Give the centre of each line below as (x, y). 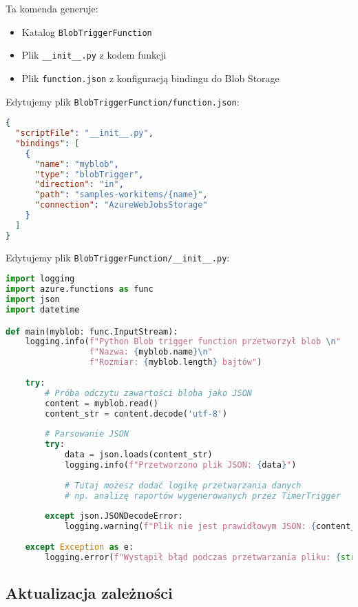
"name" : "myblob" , (77, 164)
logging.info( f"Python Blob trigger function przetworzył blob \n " (183, 342)
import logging (40, 279)
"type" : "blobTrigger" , (89, 174)
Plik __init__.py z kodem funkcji (94, 55)
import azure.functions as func (80, 289)
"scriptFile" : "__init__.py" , (84, 133)
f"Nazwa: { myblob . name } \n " (151, 352)
